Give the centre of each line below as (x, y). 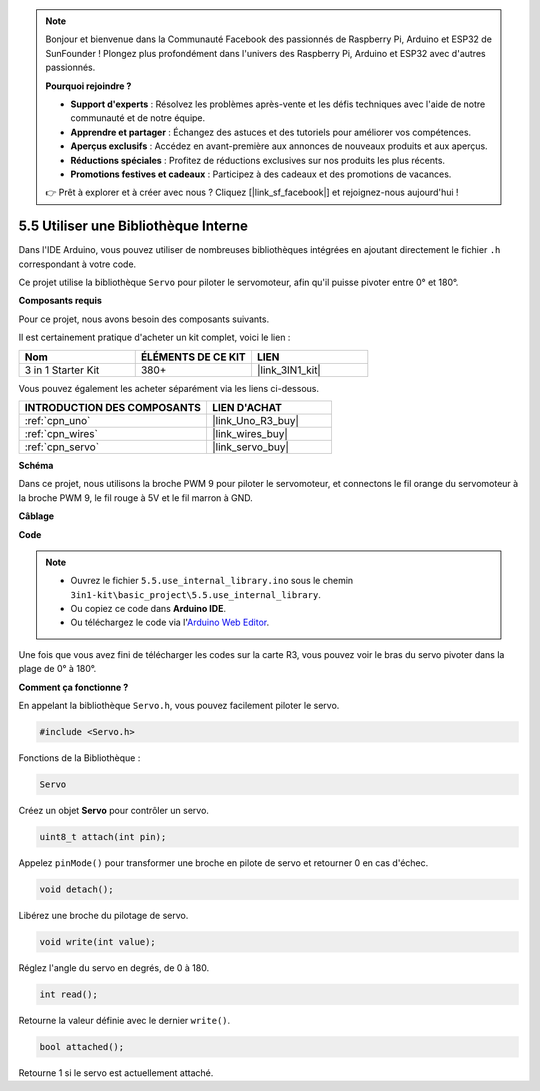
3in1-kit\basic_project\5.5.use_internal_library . (196, 594)
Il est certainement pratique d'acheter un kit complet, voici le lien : (154, 337)
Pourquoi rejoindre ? (88, 86)
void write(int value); (98, 941)
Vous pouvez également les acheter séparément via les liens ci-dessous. (169, 388)
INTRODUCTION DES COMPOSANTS (113, 407)
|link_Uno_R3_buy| (255, 420)
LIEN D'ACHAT (246, 407)
